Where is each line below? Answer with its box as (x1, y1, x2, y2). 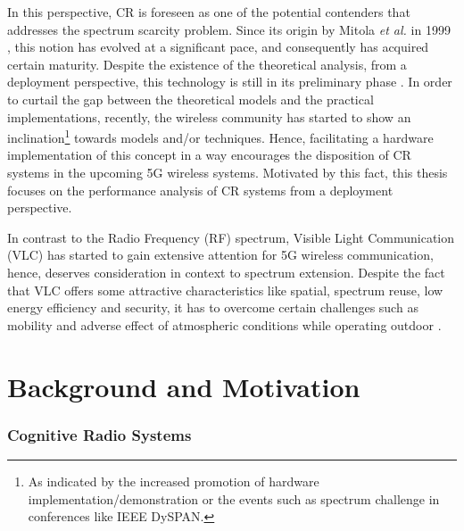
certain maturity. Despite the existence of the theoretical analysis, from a (7, 54, 407, 73)
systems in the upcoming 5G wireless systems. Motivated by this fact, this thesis (7, 163, 448, 181)
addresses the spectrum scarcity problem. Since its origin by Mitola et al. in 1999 (7, 20, 451, 38)
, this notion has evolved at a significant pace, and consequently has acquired (7, 37, 429, 56)
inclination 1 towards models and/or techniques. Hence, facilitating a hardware (7, 126, 434, 146)
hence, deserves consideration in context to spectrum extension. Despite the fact (7, 262, 445, 281)
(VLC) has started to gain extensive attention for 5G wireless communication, (7, 245, 434, 264)
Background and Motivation (7, 368, 360, 404)
